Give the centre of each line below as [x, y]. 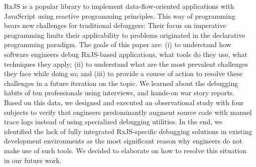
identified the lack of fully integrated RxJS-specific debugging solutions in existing [128, 131]
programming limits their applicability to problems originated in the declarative [125, 35]
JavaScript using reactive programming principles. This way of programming [120, 15]
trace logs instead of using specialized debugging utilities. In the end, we [113, 122]
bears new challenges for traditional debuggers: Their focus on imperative [115, 25]
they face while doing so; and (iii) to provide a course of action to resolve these [123, 73]
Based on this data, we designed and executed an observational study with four [124, 102]
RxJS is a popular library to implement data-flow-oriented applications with [119, 6]
